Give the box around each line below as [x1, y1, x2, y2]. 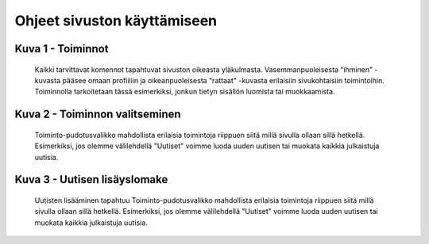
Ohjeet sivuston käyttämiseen [14, 12, 218, 29]
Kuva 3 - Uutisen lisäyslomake [14, 173, 168, 186]
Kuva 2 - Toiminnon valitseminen [14, 108, 182, 121]
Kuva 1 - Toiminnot [14, 42, 109, 55]
